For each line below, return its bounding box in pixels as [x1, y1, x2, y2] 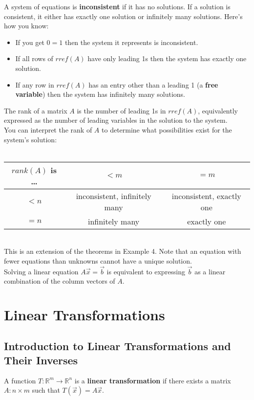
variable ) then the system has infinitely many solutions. [15, 89, 186, 99]
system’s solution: [4, 134, 57, 144]
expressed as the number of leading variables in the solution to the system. [4, 115, 228, 125]
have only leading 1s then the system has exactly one [87, 53, 247, 64]
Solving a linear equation [4, 266, 79, 276]
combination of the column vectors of [4, 276, 115, 286]
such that [32, 385, 60, 395]
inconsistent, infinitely [76, 190, 151, 201]
